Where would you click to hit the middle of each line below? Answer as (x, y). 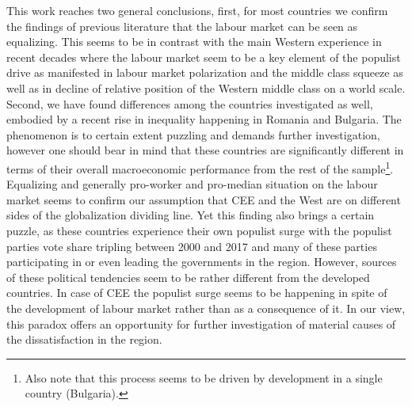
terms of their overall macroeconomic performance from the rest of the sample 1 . (200, 167)
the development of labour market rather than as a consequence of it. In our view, (206, 308)
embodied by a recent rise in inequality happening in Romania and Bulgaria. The (204, 119)
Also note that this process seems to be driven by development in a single (204, 377)
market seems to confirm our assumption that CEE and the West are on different (204, 199)
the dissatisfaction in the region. (84, 339)
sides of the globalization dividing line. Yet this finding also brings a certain (191, 215)
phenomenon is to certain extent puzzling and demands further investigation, (193, 134)
